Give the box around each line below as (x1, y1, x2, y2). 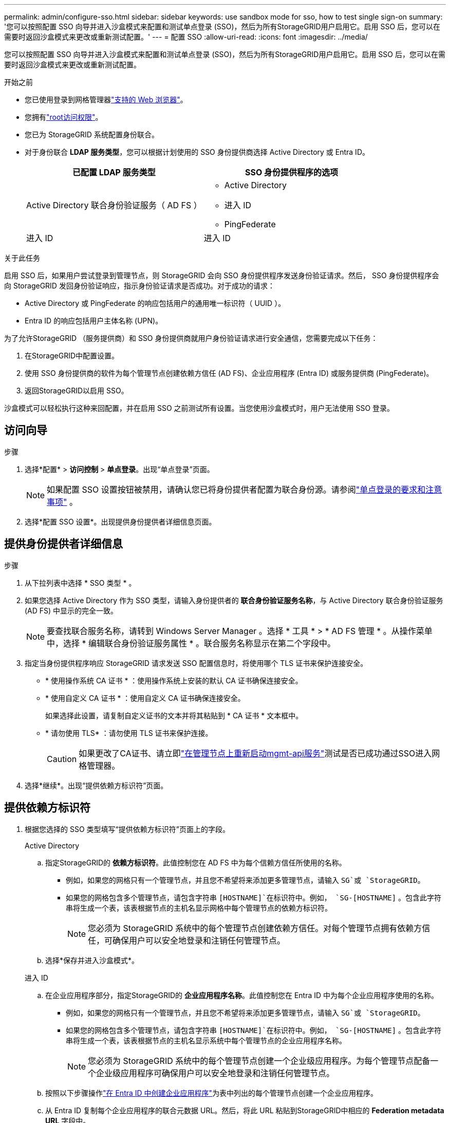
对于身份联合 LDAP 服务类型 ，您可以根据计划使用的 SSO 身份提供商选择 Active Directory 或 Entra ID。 (25, 148, 369, 156)
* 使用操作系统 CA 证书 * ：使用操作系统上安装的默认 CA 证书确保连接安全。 (45, 676, 303, 685)
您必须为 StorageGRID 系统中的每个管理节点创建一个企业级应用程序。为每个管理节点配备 (88, 1055, 430, 1066)
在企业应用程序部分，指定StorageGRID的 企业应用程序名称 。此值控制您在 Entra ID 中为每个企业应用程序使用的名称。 (45, 990, 439, 1000)
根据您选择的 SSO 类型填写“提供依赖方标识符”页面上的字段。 (25, 824, 230, 834)
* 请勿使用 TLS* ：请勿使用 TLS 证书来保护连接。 (45, 728, 213, 737)
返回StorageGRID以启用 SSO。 (25, 386, 128, 395)
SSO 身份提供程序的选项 (245, 167, 339, 177)
